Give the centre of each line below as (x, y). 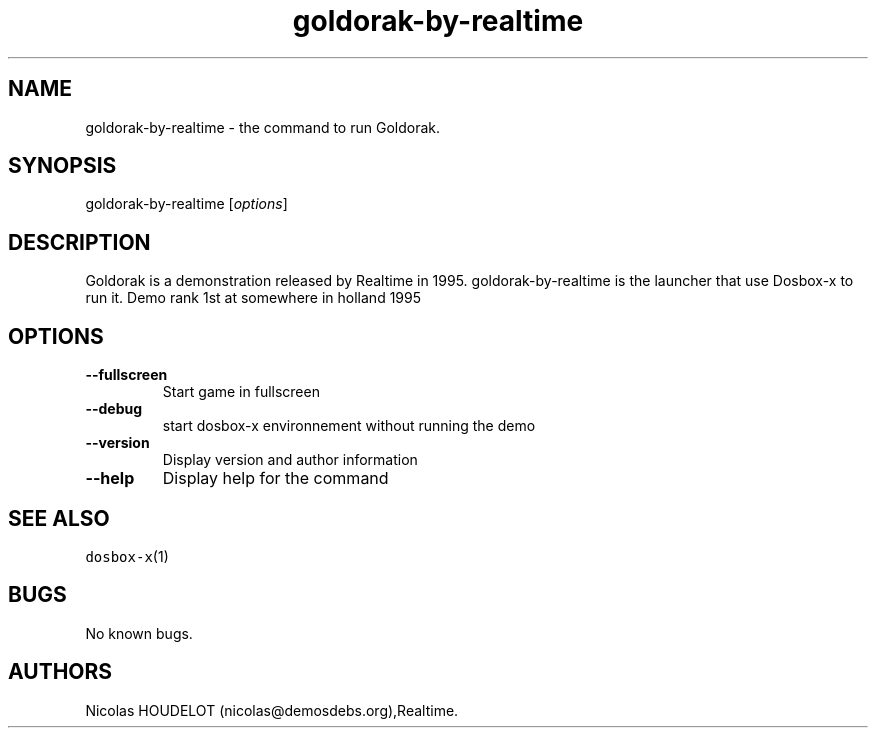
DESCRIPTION (79, 242)
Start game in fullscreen (241, 392)
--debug (114, 409)
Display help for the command (275, 478)
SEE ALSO (59, 518)
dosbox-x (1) (127, 556)
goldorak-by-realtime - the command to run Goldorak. (263, 127)
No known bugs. (139, 633)
